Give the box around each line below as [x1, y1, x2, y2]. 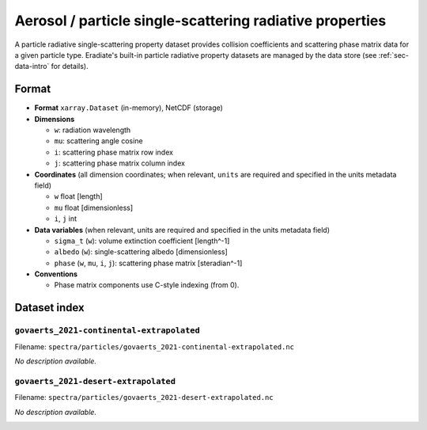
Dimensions [34, 114, 75, 124]
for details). [51, 62, 89, 71]
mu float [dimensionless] [54, 203, 134, 212]
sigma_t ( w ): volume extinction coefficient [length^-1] [54, 236, 230, 245]
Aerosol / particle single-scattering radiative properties [14, 12, 387, 29]
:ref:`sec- [378, 50, 409, 59]
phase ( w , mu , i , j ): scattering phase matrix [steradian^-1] [54, 258, 243, 268]
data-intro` [14, 62, 50, 71]
